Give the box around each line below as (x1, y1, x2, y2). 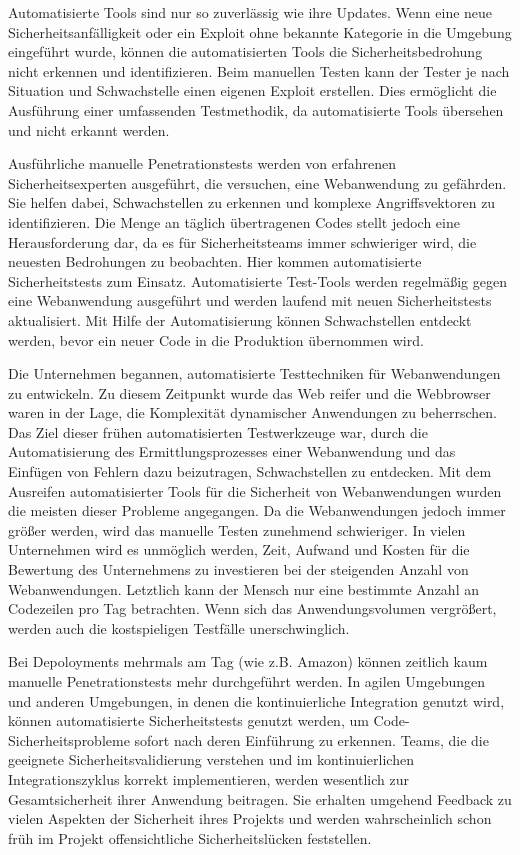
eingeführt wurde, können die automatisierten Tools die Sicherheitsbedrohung (8, 41, 483, 62)
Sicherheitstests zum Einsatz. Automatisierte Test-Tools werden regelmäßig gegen (8, 270, 507, 291)
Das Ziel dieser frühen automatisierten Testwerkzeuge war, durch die (8, 421, 428, 442)
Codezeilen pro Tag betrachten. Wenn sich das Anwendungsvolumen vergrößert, (8, 598, 497, 619)
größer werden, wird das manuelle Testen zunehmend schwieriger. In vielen (8, 519, 466, 540)
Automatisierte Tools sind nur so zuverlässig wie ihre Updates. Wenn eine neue (8, 2, 493, 22)
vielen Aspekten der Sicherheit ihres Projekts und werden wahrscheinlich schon (8, 808, 492, 829)
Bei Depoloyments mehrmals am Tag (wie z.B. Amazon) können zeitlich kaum (8, 651, 488, 672)
